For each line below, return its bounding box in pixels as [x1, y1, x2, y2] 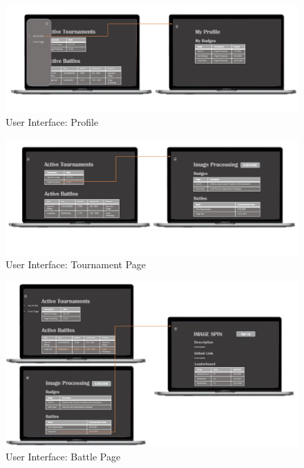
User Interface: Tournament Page [6, 257, 146, 272]
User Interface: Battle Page [6, 449, 121, 463]
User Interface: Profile [6, 115, 99, 129]
